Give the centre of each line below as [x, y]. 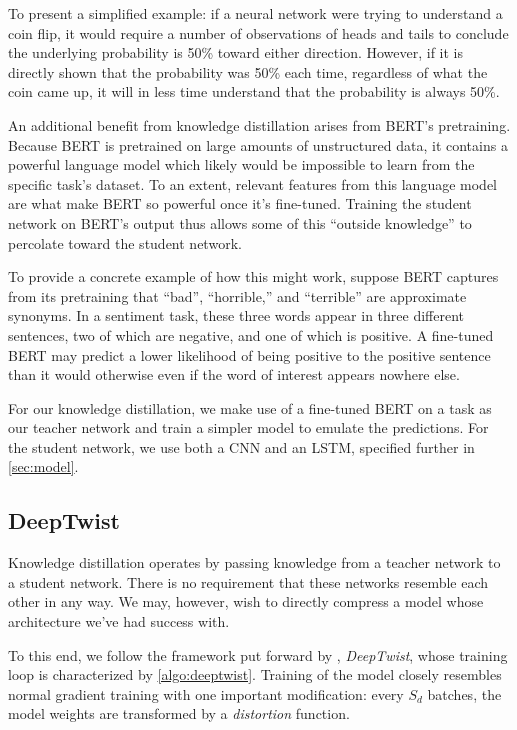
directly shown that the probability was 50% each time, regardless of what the [248, 71]
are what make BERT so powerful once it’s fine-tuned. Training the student [240, 203]
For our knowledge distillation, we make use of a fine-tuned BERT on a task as [250, 407]
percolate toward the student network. [125, 242]
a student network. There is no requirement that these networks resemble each [248, 581]
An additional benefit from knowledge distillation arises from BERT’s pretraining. [259, 124]
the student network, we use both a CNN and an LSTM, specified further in [241, 446]
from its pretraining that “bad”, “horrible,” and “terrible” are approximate [237, 295]
